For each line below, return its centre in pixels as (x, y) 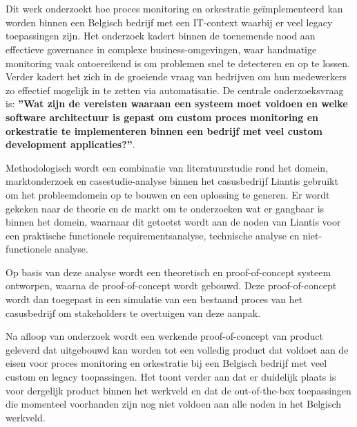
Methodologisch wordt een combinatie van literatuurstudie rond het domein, (167, 167)
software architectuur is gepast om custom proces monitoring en (162, 117)
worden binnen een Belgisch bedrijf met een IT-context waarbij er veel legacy (169, 22)
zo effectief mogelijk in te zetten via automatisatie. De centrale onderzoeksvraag (175, 90)
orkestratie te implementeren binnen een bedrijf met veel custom (164, 130)
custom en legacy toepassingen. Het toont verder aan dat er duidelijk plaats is (171, 377)
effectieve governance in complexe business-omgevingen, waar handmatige (161, 49)
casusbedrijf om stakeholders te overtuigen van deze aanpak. (133, 312)
